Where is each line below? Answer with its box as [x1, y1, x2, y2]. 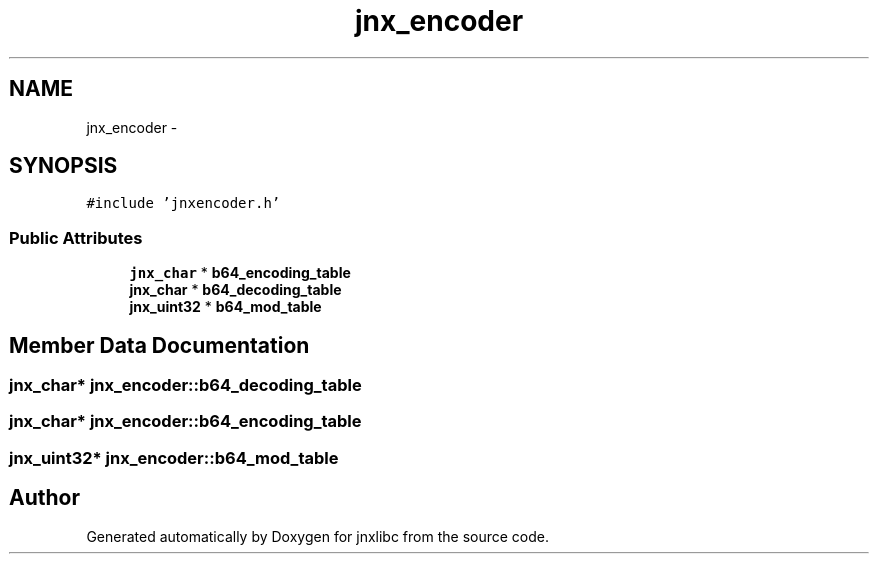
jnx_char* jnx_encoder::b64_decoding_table [9, 375, 362, 396]
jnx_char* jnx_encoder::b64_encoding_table [9, 411, 362, 432]
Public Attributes [9, 227, 143, 248]
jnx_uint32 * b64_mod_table [129, 298, 322, 316]
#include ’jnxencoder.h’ [86, 195, 281, 212]
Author [9, 485, 80, 511]
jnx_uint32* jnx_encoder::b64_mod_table [9, 447, 339, 468]
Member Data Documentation [9, 332, 310, 358]
